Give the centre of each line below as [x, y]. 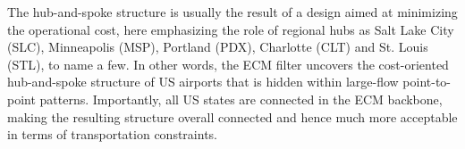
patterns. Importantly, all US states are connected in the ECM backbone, [241, 99]
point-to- [427, 82]
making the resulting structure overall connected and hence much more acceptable [232, 116]
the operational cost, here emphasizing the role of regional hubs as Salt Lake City [231, 29]
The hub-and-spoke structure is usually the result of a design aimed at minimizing [232, 12]
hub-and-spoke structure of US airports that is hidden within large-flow [203, 82]
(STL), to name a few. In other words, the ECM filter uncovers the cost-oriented [228, 64]
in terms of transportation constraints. [112, 134]
